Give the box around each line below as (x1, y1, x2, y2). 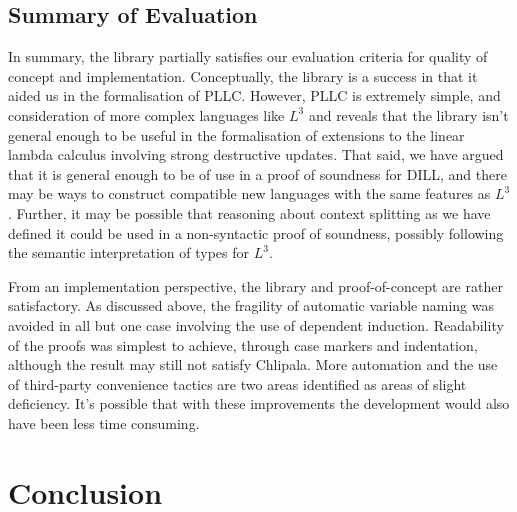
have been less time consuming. (8, 412, 200, 433)
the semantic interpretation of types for (8, 242, 249, 263)
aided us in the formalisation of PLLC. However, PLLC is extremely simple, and (8, 85, 501, 106)
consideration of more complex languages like (8, 104, 285, 125)
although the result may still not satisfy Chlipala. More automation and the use (8, 354, 498, 375)
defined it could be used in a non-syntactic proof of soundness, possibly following (8, 222, 504, 243)
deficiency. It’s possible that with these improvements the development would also (8, 393, 510, 414)
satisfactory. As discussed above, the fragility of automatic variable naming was (8, 295, 494, 316)
